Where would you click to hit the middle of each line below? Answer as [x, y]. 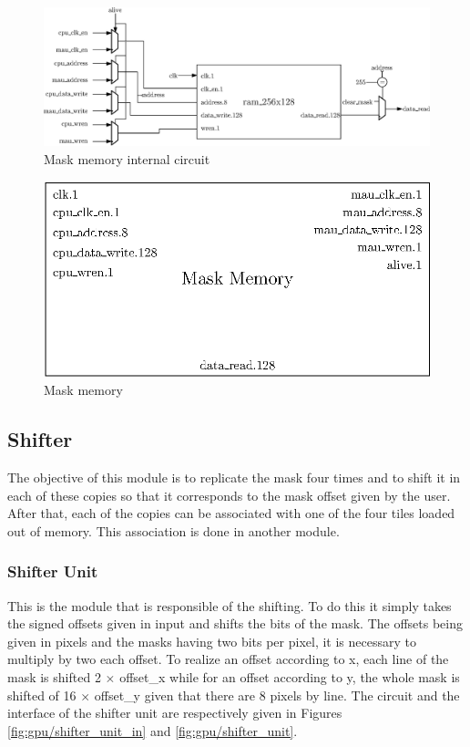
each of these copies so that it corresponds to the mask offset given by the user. [229, 495]
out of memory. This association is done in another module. [174, 530]
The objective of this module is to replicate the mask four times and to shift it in [234, 477]
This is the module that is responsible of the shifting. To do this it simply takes [230, 605]
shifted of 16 [42, 695]
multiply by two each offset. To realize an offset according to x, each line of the [228, 659]
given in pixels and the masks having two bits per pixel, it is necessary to [212, 641]
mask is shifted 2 [54, 676]
